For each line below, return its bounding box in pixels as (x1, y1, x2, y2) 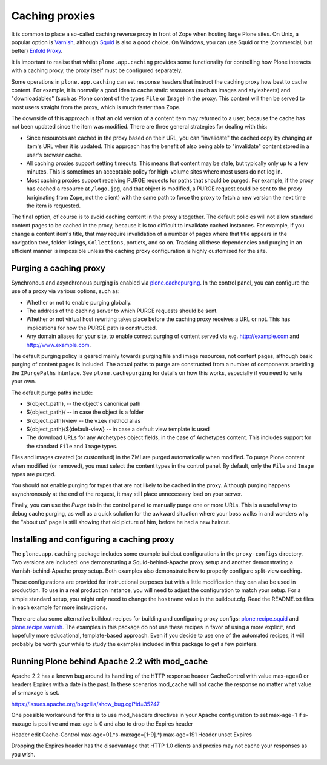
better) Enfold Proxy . (11, 47, 63, 55)
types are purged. (11, 471, 56, 478)
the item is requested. (26, 202, 81, 209)
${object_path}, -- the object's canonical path (26, 400, 141, 407)
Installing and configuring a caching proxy (11, 534, 175, 544)
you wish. (11, 750, 36, 758)
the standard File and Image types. (26, 442, 118, 450)
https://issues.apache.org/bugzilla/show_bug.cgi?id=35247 (11, 700, 160, 707)
